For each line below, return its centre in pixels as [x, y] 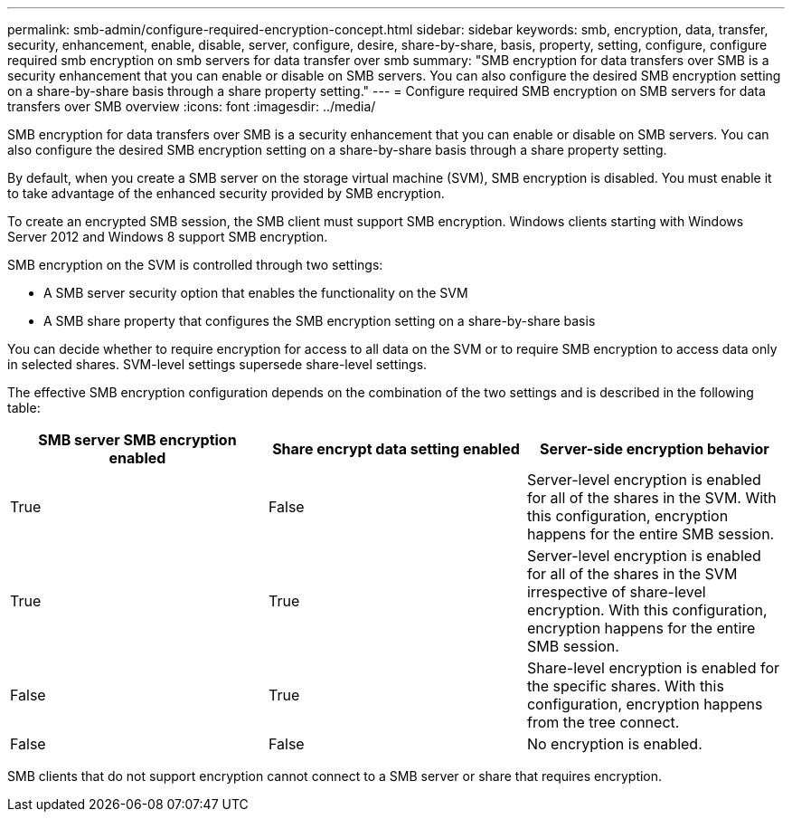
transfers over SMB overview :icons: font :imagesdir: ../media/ [192, 106]
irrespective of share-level [616, 592]
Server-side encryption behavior [655, 449]
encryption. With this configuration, [647, 610]
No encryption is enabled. [614, 744]
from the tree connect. [603, 722]
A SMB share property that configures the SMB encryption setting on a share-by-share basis [320, 321]
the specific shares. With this [625, 686]
